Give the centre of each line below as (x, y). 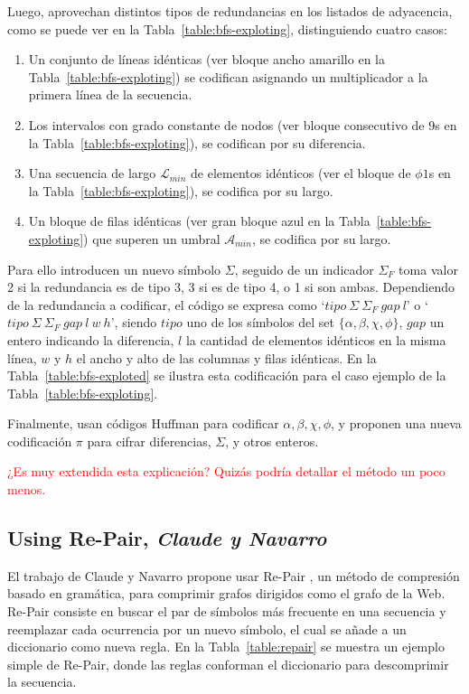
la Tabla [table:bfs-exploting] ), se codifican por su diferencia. (197, 142)
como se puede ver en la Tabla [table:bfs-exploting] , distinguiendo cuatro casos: (227, 28)
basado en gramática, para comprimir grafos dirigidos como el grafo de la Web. (226, 593)
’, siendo (134, 322)
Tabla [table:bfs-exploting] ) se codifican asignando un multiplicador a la (228, 76)
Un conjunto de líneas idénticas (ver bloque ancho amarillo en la (206, 59)
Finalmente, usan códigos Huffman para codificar (143, 423)
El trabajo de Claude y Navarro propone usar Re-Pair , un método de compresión (234, 575)
